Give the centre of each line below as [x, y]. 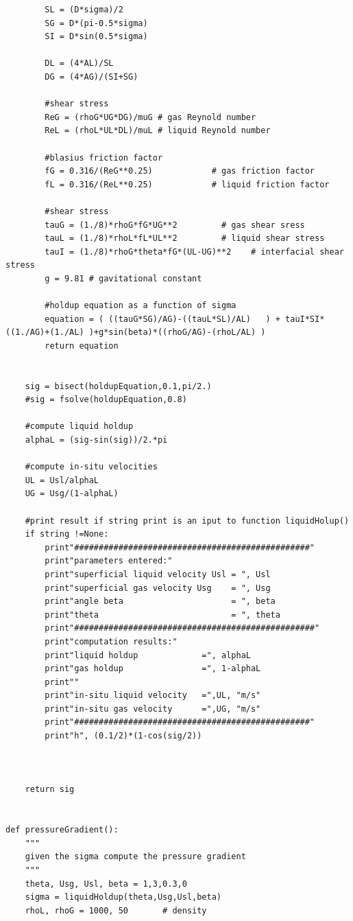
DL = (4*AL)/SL [79, 63]
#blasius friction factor [104, 158]
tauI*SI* [305, 319]
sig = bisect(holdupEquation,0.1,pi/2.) [118, 386]
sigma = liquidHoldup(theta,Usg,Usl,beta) [123, 897]
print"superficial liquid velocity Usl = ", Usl [158, 574]
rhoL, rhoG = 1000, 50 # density [116, 910]
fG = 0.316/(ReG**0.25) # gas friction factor [180, 171]
